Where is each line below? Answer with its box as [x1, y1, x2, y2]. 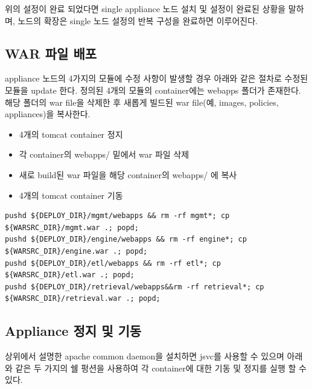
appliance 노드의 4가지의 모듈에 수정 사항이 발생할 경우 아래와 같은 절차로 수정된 [5, 72, 308, 85]
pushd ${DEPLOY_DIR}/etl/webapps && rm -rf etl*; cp [5, 259, 221, 268]
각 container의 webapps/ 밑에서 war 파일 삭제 [19, 148, 189, 161]
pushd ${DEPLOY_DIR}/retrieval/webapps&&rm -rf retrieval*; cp [5, 282, 264, 291]
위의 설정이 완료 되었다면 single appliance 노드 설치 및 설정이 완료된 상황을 [5, 2, 286, 14]
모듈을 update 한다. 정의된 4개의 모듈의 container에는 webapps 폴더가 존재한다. [5, 83, 301, 96]
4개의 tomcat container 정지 [19, 127, 123, 140]
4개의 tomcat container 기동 [19, 188, 123, 201]
